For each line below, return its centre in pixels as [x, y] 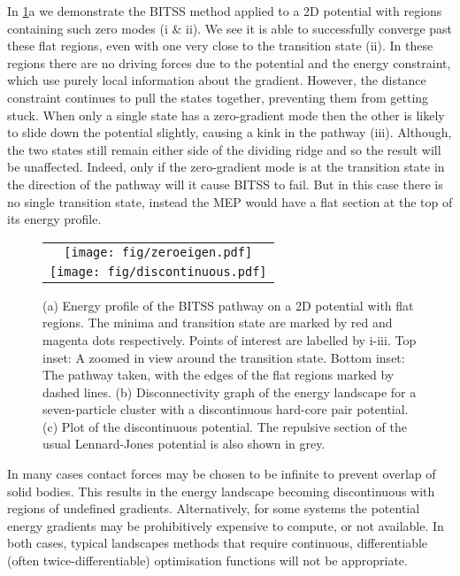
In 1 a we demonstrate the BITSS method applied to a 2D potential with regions [225, 11]
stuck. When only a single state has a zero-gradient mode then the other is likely [226, 115]
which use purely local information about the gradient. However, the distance [217, 80]
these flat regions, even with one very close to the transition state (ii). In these [220, 46]
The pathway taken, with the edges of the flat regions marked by [218, 375]
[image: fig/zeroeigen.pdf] [158, 252]
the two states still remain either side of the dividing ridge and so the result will [224, 149]
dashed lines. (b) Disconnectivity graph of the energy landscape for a [230, 392]
